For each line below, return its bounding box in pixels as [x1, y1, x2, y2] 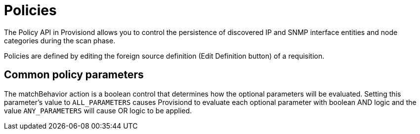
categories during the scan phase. [4, 36, 116, 45]
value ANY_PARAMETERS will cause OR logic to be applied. [4, 106, 192, 115]
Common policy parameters [4, 68, 144, 81]
